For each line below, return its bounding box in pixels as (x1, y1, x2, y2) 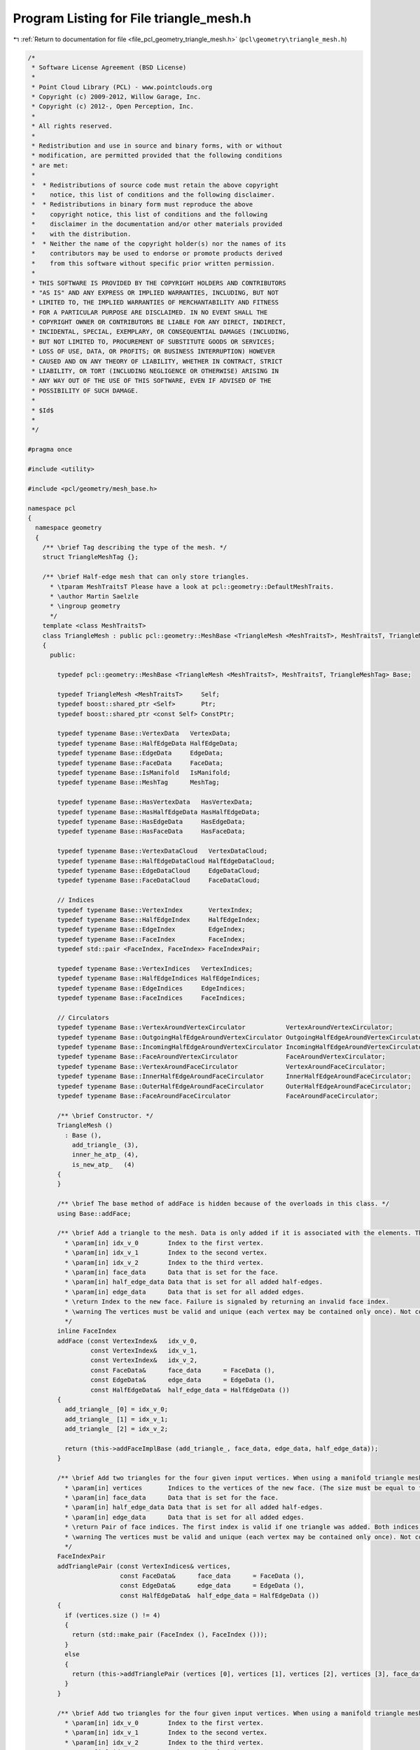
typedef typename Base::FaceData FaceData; (57, 759, 224, 766)
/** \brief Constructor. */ (57, 1112, 154, 1119)
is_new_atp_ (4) (71, 1161, 136, 1168)
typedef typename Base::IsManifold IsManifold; (57, 769, 231, 777)
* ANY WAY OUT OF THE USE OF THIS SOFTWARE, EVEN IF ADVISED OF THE (31, 377, 272, 385)
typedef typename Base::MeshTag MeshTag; (57, 778, 220, 787)
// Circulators (57, 1014, 110, 1021)
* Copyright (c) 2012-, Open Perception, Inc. (31, 102, 194, 111)
